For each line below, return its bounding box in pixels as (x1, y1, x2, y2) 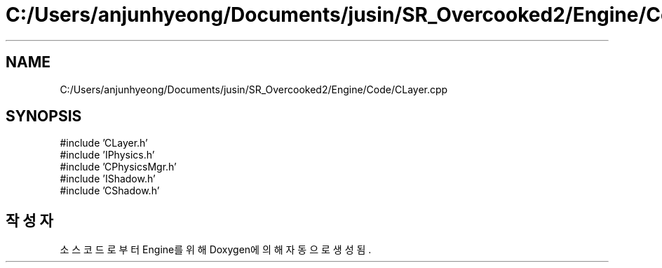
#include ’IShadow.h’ (60, 173, 156, 185)
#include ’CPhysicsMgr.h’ (60, 161, 177, 173)
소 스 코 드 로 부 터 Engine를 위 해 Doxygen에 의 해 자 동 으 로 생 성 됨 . (60, 243, 372, 256)
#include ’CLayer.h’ (60, 137, 148, 149)
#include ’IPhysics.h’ (60, 149, 155, 161)
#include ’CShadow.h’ (60, 185, 160, 197)
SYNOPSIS (6, 107, 82, 126)
